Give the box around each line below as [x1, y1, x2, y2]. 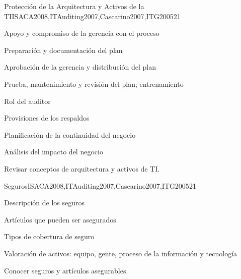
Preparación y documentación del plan [4, 44, 123, 55]
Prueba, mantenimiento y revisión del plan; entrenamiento [4, 78, 184, 89]
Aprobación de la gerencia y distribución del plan [4, 62, 156, 72]
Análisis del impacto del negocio [4, 146, 103, 157]
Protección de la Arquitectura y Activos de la [4, 1, 144, 11]
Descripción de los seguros [4, 197, 85, 208]
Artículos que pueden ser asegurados [4, 214, 116, 225]
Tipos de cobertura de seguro [4, 231, 95, 242]
